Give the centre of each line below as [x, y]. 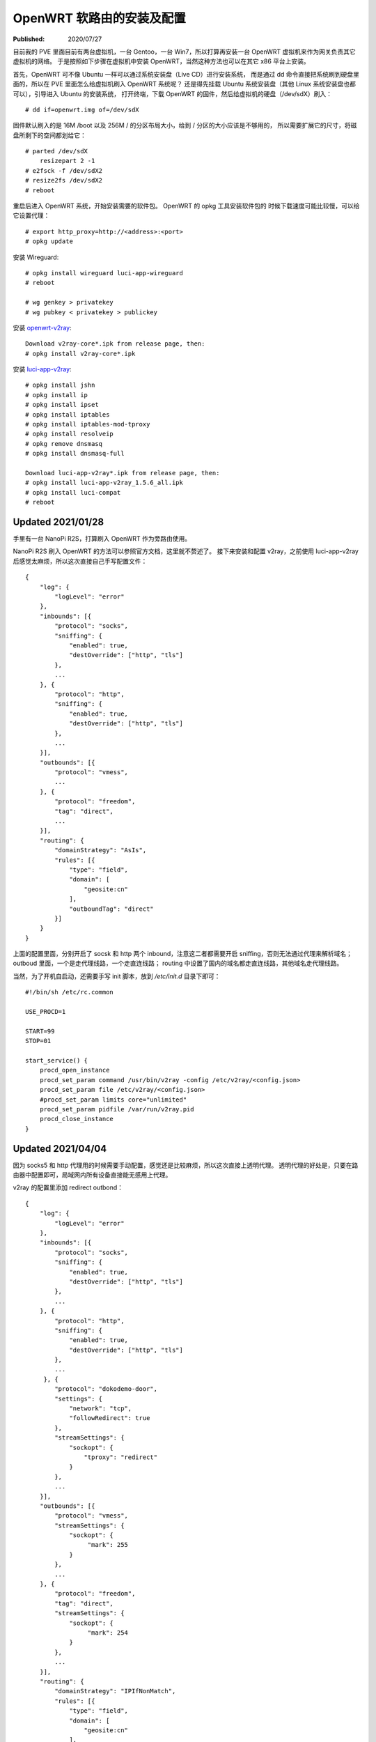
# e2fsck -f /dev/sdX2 [64, 170]
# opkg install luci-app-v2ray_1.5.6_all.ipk [104, 483]
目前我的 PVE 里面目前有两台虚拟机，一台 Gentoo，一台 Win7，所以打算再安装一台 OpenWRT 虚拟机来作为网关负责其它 [184, 52]
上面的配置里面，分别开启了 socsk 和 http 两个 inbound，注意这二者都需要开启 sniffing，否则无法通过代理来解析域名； [183, 954]
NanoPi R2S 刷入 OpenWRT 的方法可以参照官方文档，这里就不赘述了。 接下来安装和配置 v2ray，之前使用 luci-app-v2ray [186, 551]
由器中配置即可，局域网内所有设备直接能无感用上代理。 [92, 1175]
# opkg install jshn [60, 385]
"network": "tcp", [101, 1409]
